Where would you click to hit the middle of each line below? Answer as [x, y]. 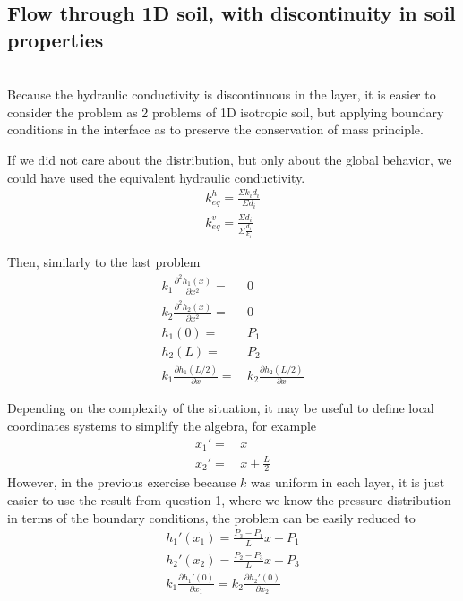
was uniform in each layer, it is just [348, 482]
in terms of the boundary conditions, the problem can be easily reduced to [211, 517]
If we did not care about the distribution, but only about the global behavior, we [230, 159]
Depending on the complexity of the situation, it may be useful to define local [221, 408]
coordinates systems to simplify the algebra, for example [162, 425]
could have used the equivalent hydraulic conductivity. [156, 177]
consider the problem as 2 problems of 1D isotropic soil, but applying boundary [226, 112]
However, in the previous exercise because [122, 482]
